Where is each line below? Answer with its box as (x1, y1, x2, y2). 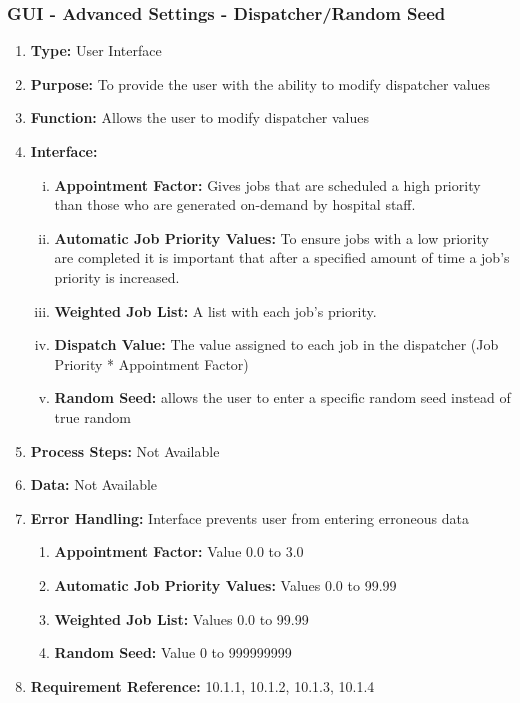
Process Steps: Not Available (30, 440, 220, 461)
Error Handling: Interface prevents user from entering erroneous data (30, 507, 470, 528)
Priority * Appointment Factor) (54, 353, 249, 374)
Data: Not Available (30, 474, 158, 495)
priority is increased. (54, 266, 180, 287)
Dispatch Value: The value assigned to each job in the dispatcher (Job (54, 334, 499, 355)
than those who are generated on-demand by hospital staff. (54, 194, 416, 215)
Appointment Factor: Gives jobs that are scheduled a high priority (54, 174, 481, 195)
